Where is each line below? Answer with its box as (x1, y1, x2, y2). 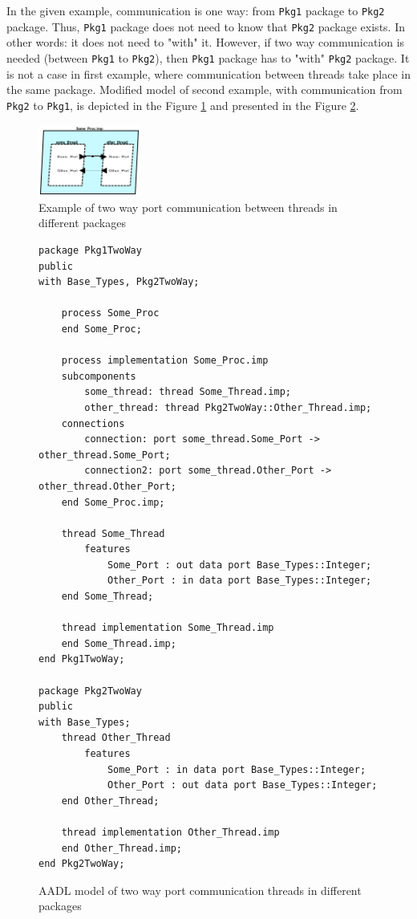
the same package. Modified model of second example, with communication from (6, 81, 403, 98)
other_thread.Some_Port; (38, 449, 171, 461)
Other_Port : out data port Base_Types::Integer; (107, 779, 378, 791)
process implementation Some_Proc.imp (61, 355, 269, 367)
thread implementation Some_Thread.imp (61, 622, 274, 634)
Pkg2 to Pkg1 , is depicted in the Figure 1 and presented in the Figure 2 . (6, 96, 359, 113)
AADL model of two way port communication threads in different (38, 881, 362, 898)
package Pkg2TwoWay (38, 685, 142, 697)
